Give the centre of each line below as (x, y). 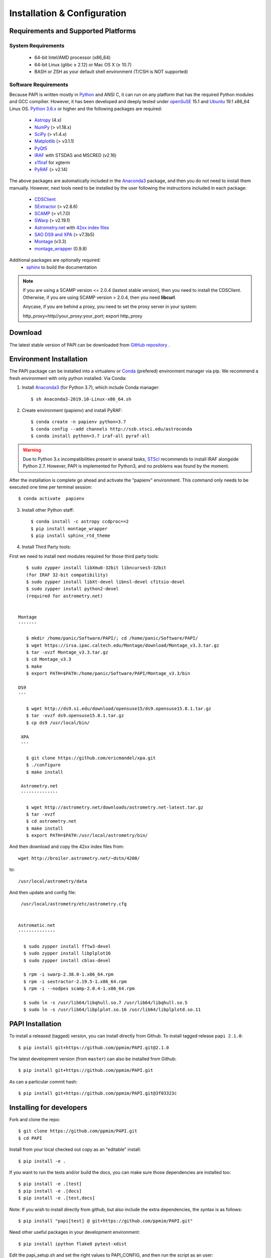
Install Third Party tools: (46, 547)
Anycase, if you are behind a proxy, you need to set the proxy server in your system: (110, 306)
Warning (32, 450)
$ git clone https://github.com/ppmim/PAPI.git (78, 1131)
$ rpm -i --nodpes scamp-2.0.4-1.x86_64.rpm (79, 989)
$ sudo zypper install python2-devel (72, 589)
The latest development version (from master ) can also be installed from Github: (93, 1059)
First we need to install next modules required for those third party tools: (84, 556)
